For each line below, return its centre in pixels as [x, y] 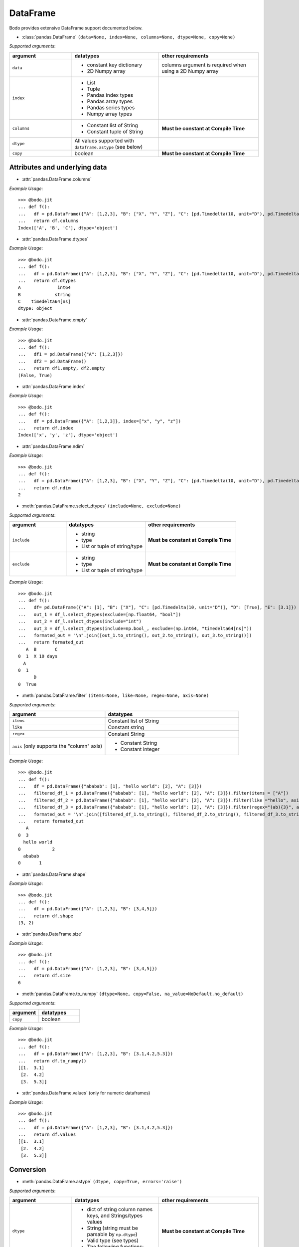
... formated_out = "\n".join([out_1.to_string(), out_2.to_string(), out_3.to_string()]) [135, 635]
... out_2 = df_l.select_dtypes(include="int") [80, 622]
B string [44, 295]
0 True [27, 684]
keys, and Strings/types [115, 1216]
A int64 [44, 288]
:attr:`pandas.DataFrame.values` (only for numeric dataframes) [86, 1093]
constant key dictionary [114, 65]
